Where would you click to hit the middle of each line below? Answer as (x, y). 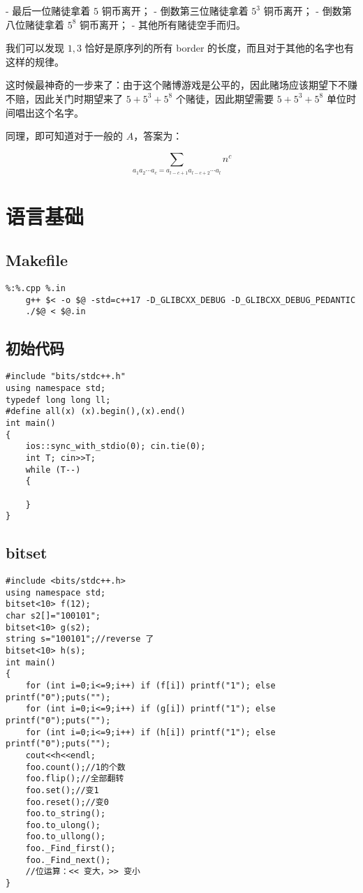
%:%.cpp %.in (36, 289)
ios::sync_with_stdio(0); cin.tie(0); (116, 446)
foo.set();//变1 (62, 790)
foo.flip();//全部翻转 (75, 779)
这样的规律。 (35, 61)
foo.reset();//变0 (67, 802)
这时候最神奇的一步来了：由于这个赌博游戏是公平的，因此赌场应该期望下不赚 (181, 85)
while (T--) (53, 470)
